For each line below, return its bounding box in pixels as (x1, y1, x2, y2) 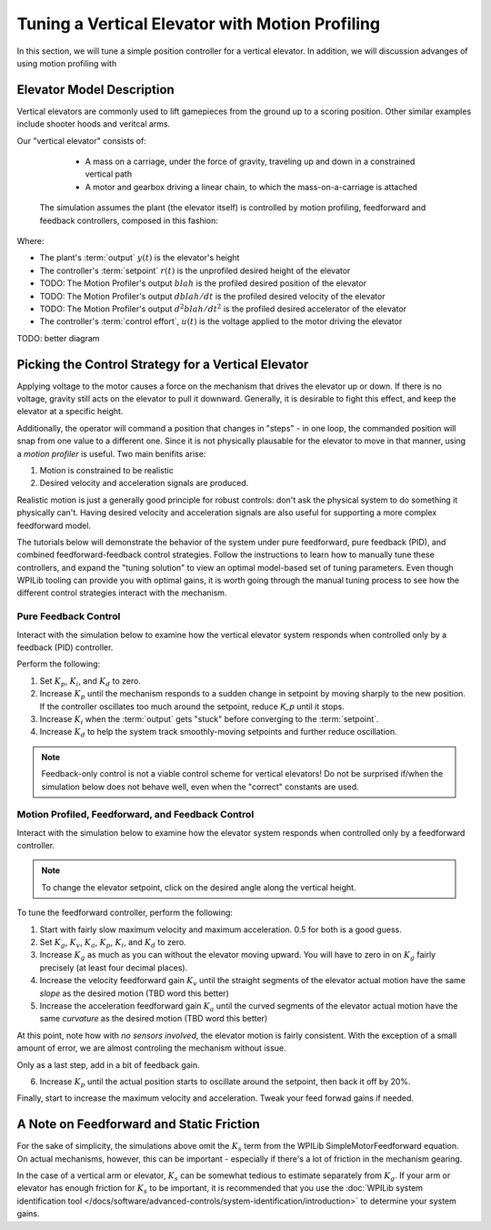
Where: (16, 235, 45, 246)
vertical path (85, 168, 132, 179)
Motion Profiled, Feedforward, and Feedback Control (16, 808, 255, 821)
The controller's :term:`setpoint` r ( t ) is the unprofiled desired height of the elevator (39, 265, 351, 276)
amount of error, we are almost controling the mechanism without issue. (16, 1042, 286, 1053)
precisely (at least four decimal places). (39, 961, 188, 973)
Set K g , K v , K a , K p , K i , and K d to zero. (39, 937, 186, 950)
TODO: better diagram (16, 332, 100, 343)
